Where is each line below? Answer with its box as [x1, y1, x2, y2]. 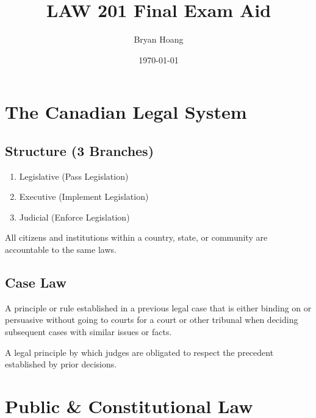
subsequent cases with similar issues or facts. [5, 325, 172, 338]
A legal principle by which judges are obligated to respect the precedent [5, 345, 274, 358]
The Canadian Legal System [5, 99, 247, 124]
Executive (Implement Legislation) [19, 190, 149, 203]
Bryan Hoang [134, 33, 184, 46]
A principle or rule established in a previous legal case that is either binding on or [5, 301, 312, 314]
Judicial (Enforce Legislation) [19, 210, 130, 223]
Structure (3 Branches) [5, 141, 154, 160]
